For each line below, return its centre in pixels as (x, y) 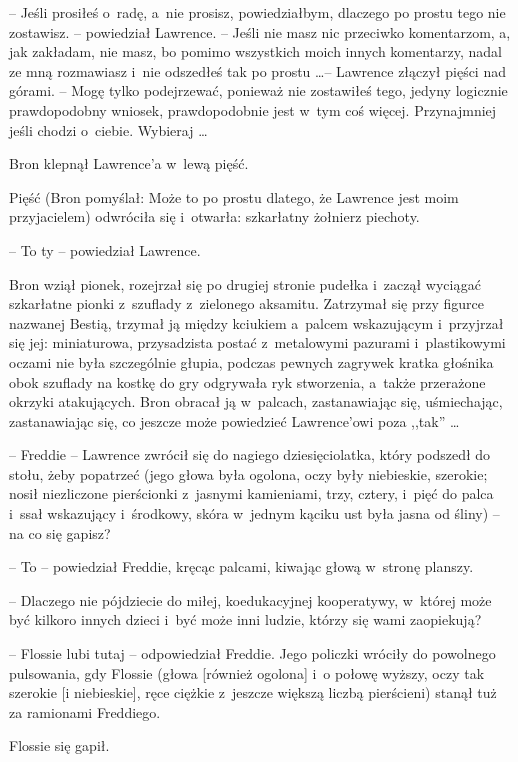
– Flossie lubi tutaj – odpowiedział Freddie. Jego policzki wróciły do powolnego (252, 653)
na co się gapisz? (60, 532)
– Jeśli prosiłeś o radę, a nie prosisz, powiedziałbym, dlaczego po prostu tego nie (257, 12)
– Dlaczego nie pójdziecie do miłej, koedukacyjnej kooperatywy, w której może (250, 599)
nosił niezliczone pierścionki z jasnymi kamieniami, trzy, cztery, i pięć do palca (251, 493)
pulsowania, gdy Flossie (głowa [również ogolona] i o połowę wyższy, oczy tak (247, 672)
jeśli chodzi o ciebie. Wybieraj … (108, 129)
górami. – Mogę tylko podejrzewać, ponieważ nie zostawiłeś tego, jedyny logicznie (258, 90)
